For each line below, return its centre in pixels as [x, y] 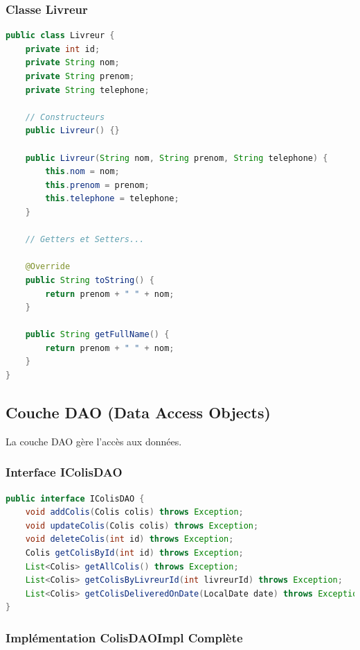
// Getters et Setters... [85, 240]
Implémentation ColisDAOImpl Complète [124, 637]
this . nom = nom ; [82, 172]
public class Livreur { [60, 36]
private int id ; [63, 49]
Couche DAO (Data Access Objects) [138, 412]
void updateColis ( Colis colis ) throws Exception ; [142, 525]
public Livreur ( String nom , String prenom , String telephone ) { [177, 158]
